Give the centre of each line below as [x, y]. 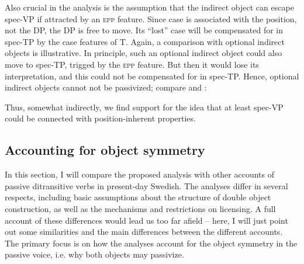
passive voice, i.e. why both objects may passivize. [94, 254]
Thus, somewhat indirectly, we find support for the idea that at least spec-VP [144, 107]
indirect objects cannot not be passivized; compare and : [106, 87]
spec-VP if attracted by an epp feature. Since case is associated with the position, [151, 18]
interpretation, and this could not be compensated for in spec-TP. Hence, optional [152, 76]
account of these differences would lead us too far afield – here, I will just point [146, 220]
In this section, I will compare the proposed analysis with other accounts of [140, 174]
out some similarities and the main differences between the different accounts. [144, 232]
